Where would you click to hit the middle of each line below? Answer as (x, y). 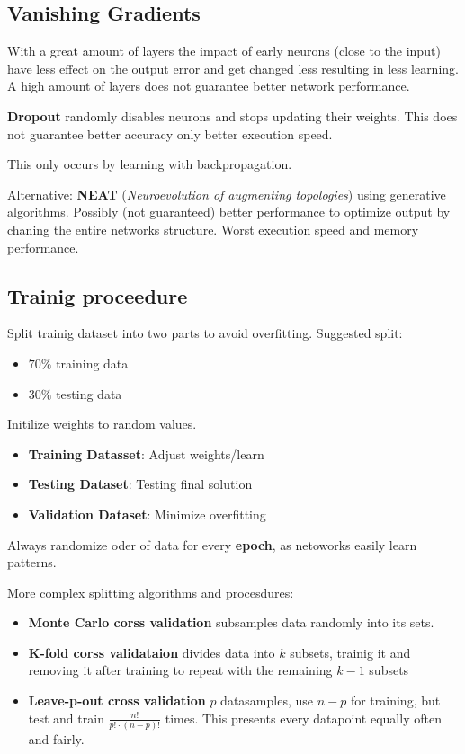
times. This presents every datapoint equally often (303, 718)
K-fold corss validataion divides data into (152, 652)
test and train (66, 718)
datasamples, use (267, 701)
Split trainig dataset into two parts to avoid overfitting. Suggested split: (205, 333)
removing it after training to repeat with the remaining (180, 670)
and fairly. (56, 738)
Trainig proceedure (98, 295)
